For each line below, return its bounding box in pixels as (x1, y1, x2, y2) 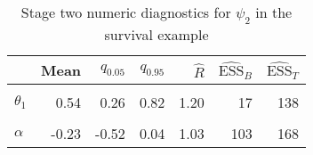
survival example (104, 24, 209, 45)
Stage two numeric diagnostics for (20, 2, 231, 22)
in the (255, 2, 293, 22)
